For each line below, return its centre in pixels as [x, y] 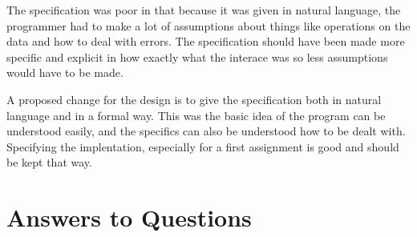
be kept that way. [49, 162]
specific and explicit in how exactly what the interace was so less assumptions [197, 56]
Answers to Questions [129, 217]
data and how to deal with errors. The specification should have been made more [206, 41]
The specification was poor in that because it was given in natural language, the [204, 10]
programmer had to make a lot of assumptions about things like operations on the [208, 25]
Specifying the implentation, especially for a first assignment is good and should [203, 146]
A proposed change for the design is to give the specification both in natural [194, 99]
